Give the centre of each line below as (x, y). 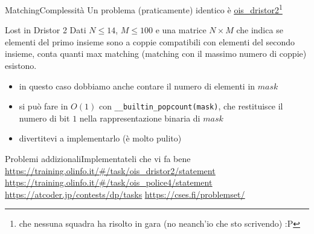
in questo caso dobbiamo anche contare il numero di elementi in (137, 86)
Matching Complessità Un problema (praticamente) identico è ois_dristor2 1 (144, 9)
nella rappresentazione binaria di (140, 118)
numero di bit (44, 118)
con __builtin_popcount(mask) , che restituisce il (191, 106)
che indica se (260, 30)
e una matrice (181, 30)
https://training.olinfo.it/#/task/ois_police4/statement (109, 182)
